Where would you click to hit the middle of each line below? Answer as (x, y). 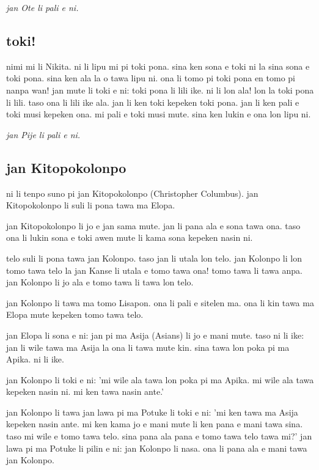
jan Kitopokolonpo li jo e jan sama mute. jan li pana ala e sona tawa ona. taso (153, 225)
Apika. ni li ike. (35, 359)
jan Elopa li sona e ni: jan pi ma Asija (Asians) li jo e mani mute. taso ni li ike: (155, 335)
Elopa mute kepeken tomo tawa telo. (75, 314)
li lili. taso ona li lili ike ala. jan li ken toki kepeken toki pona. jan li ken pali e (153, 102)
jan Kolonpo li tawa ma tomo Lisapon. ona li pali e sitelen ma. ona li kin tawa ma (160, 302)
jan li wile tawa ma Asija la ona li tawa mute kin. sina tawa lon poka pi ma (148, 347)
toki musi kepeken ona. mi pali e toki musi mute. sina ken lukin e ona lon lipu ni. (159, 114)
